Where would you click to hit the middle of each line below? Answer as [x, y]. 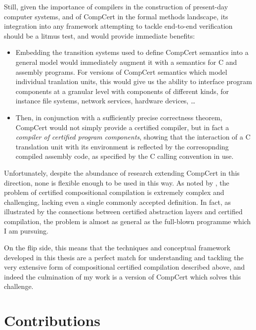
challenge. [19, 286]
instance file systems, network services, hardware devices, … [106, 101]
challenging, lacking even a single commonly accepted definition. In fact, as [118, 202]
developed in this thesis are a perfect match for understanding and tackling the [124, 257]
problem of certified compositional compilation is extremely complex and [114, 192]
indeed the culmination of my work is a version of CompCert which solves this [123, 276]
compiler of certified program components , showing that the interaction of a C [133, 137]
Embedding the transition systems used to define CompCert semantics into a [132, 52]
